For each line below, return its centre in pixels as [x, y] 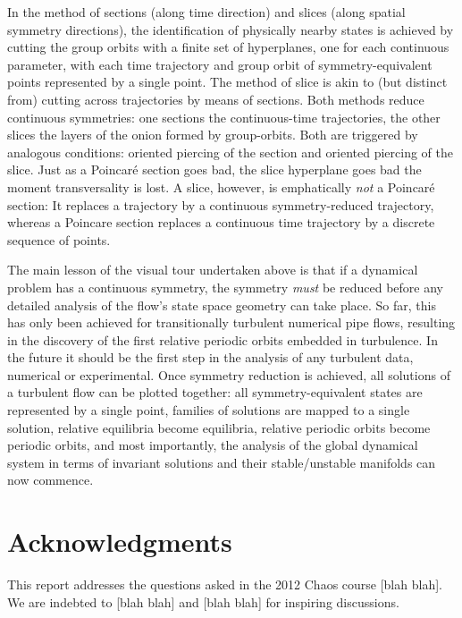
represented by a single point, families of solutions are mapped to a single [209, 410]
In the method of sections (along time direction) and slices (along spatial [206, 12]
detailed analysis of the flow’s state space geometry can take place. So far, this [222, 305]
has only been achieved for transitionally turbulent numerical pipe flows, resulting [231, 322]
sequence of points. [59, 239]
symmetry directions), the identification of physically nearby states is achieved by [231, 29]
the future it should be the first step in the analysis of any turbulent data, [210, 357]
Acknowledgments [120, 542]
